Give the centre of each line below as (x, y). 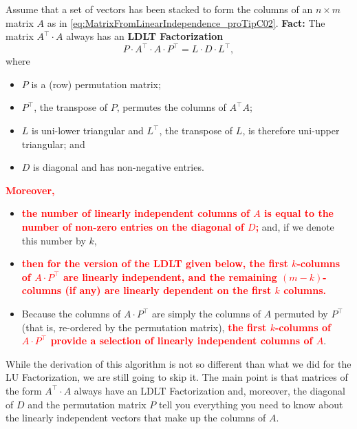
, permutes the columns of (171, 107)
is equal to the (299, 213)
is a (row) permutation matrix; (96, 84)
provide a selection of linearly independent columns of (182, 341)
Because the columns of (71, 313)
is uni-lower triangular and (88, 130)
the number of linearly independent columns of (136, 213)
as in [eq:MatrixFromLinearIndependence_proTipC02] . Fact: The (186, 22)
